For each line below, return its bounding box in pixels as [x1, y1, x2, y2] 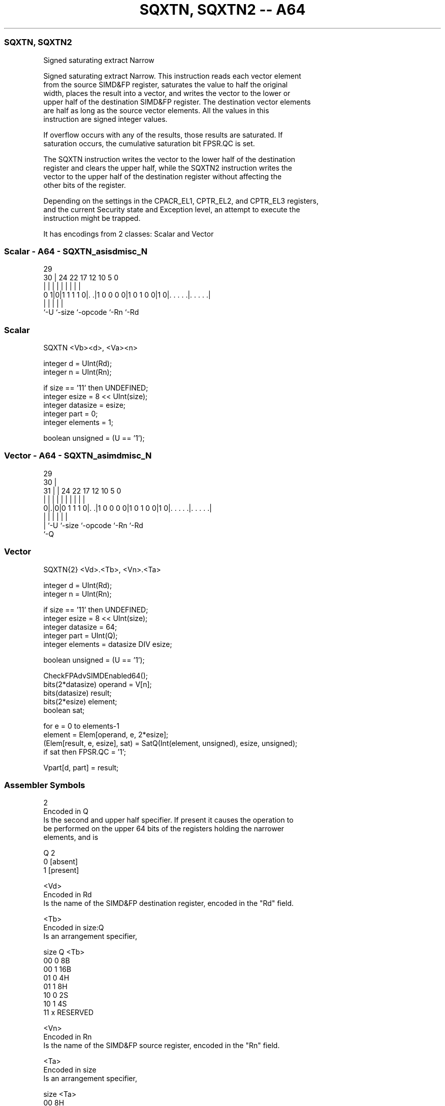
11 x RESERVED [43, 1008, 94, 1017]
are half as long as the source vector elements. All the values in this [43, 106, 269, 115]
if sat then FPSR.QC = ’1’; [43, 747, 126, 756]
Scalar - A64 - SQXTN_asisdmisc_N [4, 246, 148, 256]
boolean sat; [43, 705, 85, 714]
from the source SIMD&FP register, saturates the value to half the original [43, 80, 288, 89]
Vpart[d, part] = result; [43, 763, 119, 772]
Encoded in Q [43, 807, 89, 816]
